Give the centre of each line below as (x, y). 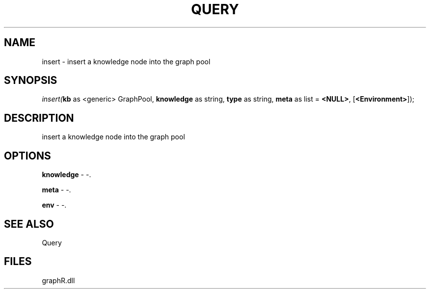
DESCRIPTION (39, 118)
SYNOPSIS (31, 80)
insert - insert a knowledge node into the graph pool (126, 61)
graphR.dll (58, 280)
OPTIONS (27, 156)
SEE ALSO (29, 224)
